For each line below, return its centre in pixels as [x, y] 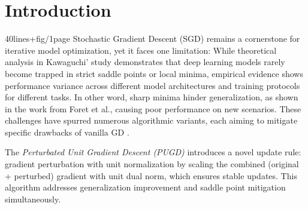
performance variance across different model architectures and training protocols [153, 85]
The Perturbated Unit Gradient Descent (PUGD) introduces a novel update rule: [153, 152]
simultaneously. [33, 199]
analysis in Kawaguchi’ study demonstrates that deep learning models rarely [145, 62]
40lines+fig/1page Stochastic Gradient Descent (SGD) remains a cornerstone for [153, 39]
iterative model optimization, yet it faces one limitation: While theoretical [141, 50]
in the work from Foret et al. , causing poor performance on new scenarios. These [153, 108]
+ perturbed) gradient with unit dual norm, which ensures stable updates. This [151, 175]
